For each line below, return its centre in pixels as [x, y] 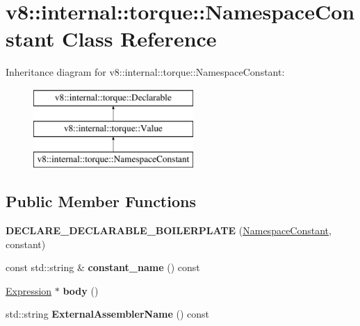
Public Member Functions [101, 201]
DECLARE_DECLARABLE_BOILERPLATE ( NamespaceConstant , [169, 230]
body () [81, 290]
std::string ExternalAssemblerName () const [107, 314]
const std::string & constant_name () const [103, 267]
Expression [29, 290]
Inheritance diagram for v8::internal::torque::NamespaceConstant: [145, 72]
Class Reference [139, 39]
